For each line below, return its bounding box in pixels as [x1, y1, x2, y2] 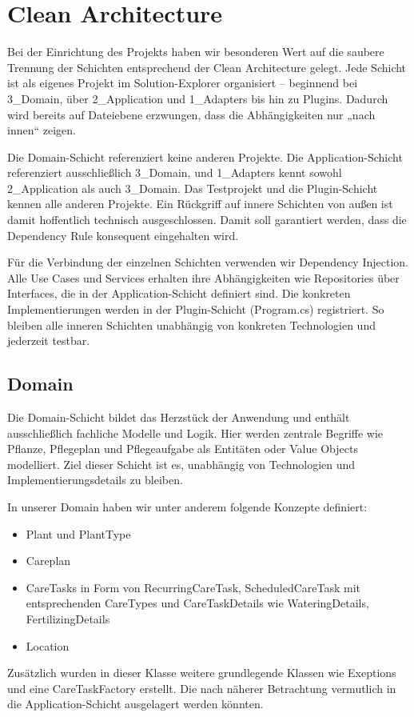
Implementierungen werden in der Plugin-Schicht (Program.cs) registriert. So [7, 301, 384, 318]
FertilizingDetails [26, 610, 110, 627]
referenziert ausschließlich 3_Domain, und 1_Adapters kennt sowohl [7, 164, 342, 181]
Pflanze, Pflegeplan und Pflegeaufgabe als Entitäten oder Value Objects [7, 440, 358, 457]
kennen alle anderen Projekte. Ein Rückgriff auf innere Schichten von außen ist [7, 195, 393, 212]
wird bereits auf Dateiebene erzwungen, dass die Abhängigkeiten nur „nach [7, 106, 376, 122]
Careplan [26, 552, 71, 569]
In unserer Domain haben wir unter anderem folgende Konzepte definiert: [7, 498, 368, 515]
